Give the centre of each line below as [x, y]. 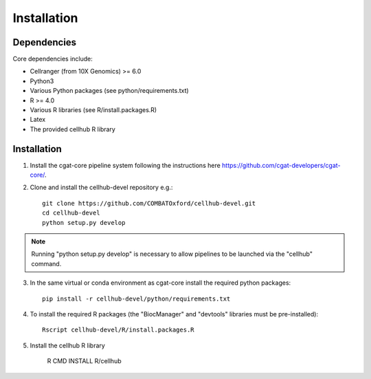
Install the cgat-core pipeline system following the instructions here [125, 165]
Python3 [42, 81]
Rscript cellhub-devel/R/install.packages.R [119, 330]
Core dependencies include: [53, 59]
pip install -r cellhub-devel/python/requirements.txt [136, 299]
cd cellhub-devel [71, 213]
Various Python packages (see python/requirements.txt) [109, 91]
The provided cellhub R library [73, 129]
